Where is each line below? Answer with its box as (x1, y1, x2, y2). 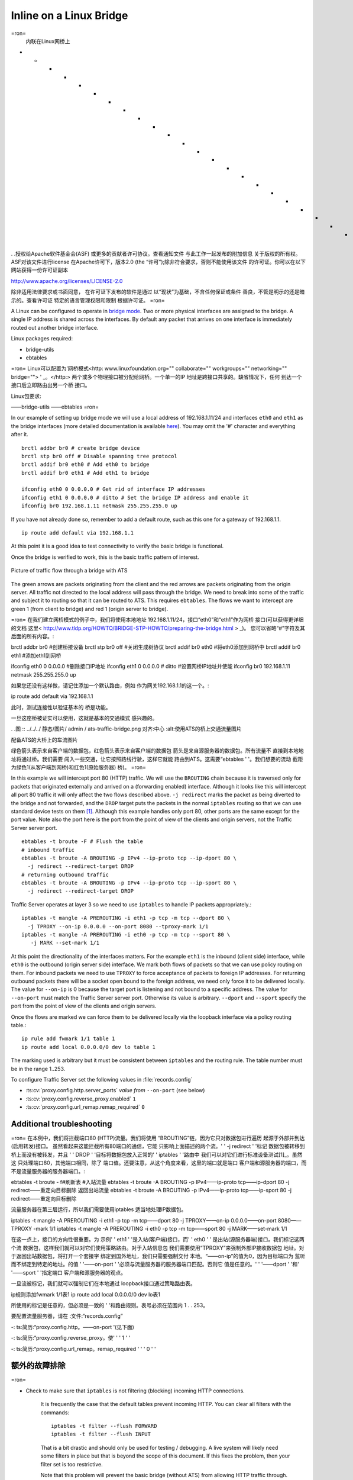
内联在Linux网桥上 (25, 37, 70, 44)
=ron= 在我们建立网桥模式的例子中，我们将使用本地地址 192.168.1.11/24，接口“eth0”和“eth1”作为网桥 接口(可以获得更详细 (11, 616, 304, 623)
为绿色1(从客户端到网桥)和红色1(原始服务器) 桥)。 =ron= (11, 764, 147, 771)
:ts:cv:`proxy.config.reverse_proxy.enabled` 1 (25, 1095, 136, 1102)
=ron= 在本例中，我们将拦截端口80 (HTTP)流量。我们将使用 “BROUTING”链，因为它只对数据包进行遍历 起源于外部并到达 (11, 1134, 305, 1141)
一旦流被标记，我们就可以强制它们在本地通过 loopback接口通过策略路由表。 (11, 1280, 196, 1287)
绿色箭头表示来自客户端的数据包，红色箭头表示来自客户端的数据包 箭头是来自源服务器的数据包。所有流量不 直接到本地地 (11, 747, 304, 754)
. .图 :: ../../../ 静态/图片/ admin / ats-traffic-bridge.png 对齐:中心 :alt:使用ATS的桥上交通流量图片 (11, 725, 242, 732)
